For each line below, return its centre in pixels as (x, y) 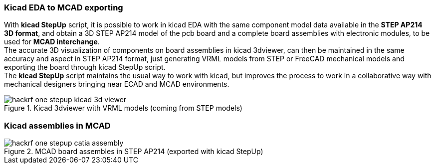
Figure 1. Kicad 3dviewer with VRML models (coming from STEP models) (123, 108)
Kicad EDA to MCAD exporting (64, 7)
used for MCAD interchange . (52, 42)
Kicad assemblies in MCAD (57, 125)
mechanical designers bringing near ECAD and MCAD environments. (117, 84)
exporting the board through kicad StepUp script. (85, 67)
